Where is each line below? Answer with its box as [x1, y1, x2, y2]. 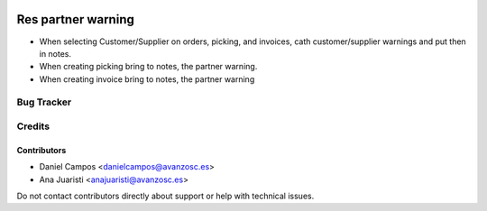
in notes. [39, 48, 72, 59]
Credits [16, 120, 50, 133]
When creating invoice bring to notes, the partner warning [39, 73, 255, 85]
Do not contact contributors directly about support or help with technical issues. [16, 190, 315, 201]
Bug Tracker [16, 96, 72, 108]
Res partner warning [16, 12, 134, 27]
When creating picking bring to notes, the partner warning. [39, 61, 258, 72]
